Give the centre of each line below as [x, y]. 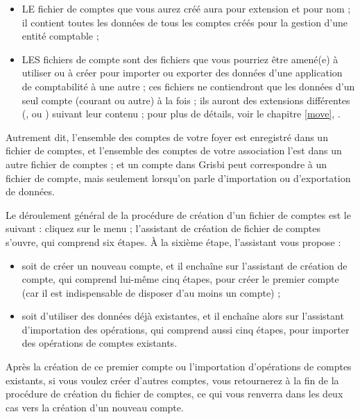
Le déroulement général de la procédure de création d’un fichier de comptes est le [178, 214]
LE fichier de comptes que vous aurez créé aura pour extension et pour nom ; [186, 8]
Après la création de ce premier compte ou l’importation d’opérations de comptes [179, 367]
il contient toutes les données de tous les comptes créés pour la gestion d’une [185, 22]
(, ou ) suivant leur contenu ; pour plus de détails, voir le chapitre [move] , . [181, 114]
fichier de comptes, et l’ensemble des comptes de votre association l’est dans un [174, 150]
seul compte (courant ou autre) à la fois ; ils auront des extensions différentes [186, 100]
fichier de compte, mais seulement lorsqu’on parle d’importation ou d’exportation [178, 178]
